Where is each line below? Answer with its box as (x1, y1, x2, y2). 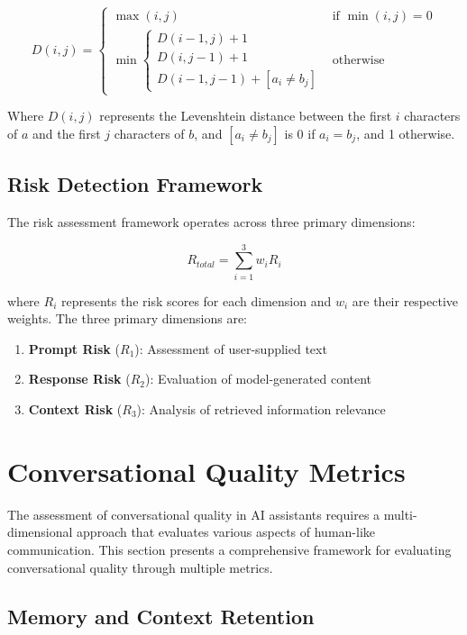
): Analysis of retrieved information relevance (136, 400, 386, 419)
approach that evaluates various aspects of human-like (77, 522, 376, 541)
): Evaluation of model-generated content (144, 369, 372, 388)
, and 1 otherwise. (356, 123, 455, 142)
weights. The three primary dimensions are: (7, 309, 247, 328)
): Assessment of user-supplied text (134, 339, 327, 358)
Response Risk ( (28, 369, 131, 388)
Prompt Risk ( (28, 339, 120, 358)
